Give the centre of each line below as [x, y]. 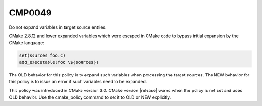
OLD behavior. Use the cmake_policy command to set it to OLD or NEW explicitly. [90, 97]
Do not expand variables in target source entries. [58, 27]
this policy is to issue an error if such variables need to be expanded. [78, 82]
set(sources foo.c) [42, 55]
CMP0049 [30, 13]
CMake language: [27, 43]
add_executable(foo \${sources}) [59, 62]
